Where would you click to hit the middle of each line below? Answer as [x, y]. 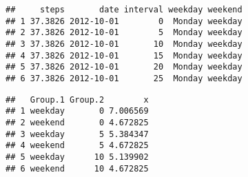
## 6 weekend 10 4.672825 [77, 168]
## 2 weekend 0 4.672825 [77, 122]
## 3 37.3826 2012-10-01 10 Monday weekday [124, 44]
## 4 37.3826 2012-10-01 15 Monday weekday [124, 55]
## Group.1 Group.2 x [77, 100]
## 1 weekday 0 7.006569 [77, 111]
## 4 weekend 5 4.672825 [77, 146]
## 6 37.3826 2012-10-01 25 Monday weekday [124, 78]
